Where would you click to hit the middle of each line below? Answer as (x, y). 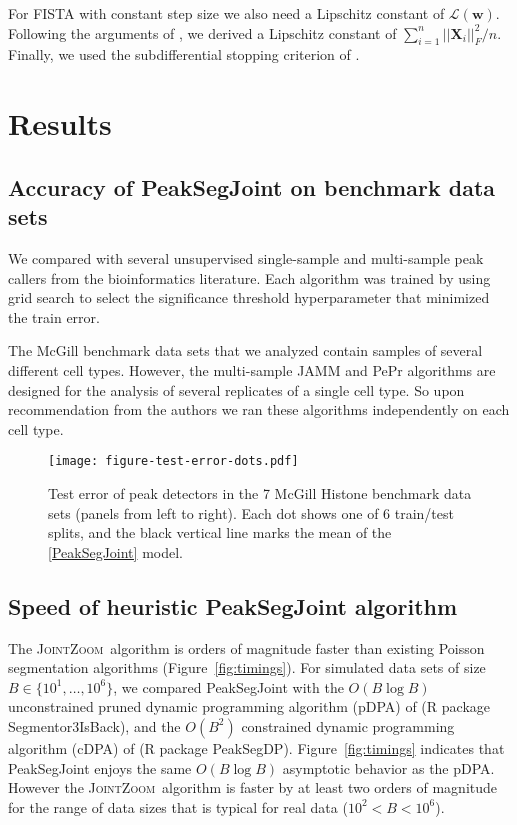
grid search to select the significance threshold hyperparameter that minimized (249, 297)
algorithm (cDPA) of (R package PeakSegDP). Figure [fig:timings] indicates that (256, 747)
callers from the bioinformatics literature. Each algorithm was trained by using (249, 277)
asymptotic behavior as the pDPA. (388, 767)
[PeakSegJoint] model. (115, 551)
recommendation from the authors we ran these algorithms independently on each (259, 409)
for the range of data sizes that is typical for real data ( (178, 806)
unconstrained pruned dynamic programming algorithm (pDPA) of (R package (249, 706)
